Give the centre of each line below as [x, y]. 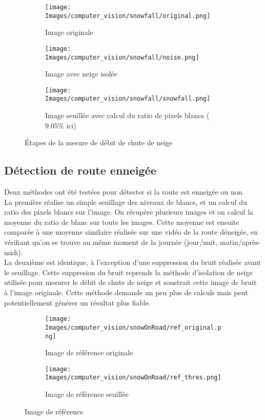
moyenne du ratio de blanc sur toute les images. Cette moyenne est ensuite [122, 222]
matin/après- [240, 242]
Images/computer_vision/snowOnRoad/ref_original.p [133, 327]
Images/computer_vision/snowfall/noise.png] [122, 57]
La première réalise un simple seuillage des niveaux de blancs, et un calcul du [126, 202]
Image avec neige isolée [81, 74]
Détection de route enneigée [80, 170]
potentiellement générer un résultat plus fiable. [78, 302]
